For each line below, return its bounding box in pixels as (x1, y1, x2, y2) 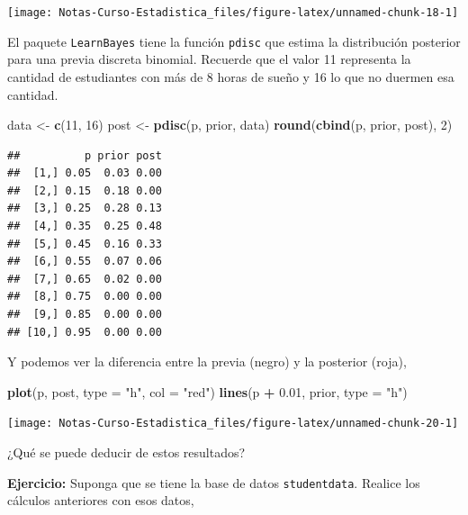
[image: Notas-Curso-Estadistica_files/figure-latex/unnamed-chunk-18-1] (7, 6, 459, 19)
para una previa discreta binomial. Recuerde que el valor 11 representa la (7, 50, 411, 68)
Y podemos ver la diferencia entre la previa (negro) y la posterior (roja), (7, 352, 407, 371)
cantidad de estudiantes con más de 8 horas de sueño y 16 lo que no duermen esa (7, 67, 454, 86)
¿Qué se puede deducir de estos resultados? (7, 443, 246, 462)
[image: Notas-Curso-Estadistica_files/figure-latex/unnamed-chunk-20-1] (7, 417, 459, 430)
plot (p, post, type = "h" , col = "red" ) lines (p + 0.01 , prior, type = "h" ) (7, 382, 408, 401)
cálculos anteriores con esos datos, (7, 491, 194, 510)
